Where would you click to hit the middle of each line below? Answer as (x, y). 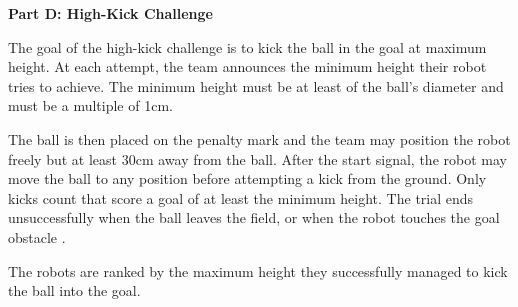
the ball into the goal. (74, 290)
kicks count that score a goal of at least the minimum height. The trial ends (241, 197)
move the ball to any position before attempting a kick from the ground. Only (247, 178)
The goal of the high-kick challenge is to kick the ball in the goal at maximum (247, 46)
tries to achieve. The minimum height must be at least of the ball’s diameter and (256, 85)
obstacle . (37, 236)
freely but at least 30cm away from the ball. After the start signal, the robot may (257, 158)
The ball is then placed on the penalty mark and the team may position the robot (259, 138)
